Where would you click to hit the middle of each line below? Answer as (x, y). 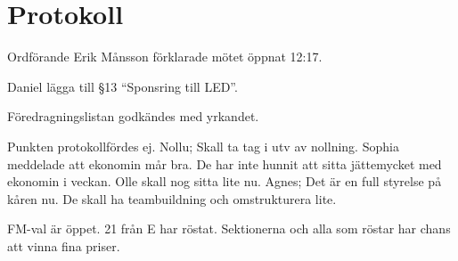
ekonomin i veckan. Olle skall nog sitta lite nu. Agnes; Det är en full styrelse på (225, 181)
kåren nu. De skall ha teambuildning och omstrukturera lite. (172, 198)
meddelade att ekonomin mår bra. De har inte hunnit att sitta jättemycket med (225, 163)
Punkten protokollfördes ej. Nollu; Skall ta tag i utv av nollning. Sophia (203, 146)
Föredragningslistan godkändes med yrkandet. (133, 116)
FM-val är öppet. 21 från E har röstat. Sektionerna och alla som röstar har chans (229, 228)
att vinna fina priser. (64, 245)
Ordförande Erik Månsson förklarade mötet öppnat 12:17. (165, 57)
